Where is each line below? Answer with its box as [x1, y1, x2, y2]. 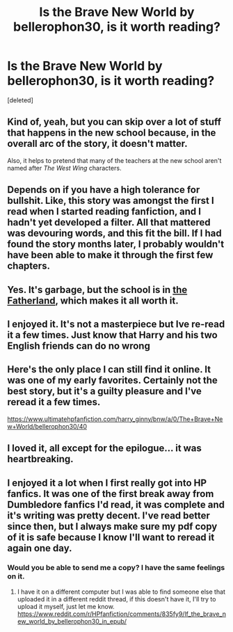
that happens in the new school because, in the [7, 127, 216, 139]
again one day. [7, 542, 72, 554]
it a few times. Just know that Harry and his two [7, 329, 218, 341]
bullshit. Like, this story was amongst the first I [7, 195, 214, 207]
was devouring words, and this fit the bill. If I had [7, 228, 222, 239]
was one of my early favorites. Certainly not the [7, 374, 218, 386]
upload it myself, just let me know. [17, 602, 115, 610]
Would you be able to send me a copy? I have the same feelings [7, 563, 225, 573]
